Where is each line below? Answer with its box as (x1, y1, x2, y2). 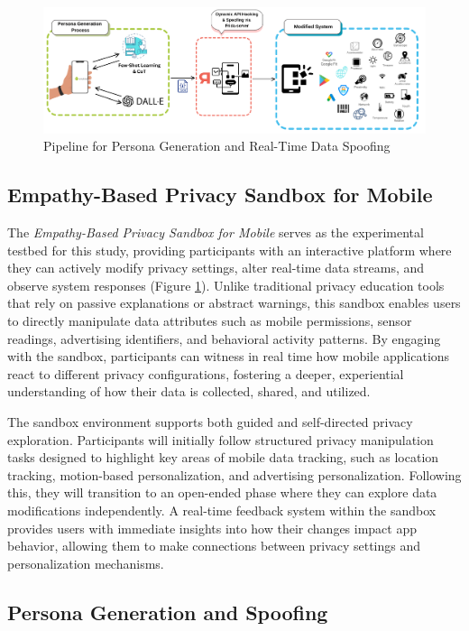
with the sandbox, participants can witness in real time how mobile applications (7, 347, 450, 366)
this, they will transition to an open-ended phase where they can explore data (7, 483, 437, 502)
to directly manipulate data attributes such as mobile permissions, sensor (7, 311, 412, 330)
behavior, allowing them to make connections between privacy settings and (7, 536, 421, 555)
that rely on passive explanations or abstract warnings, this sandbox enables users (7, 293, 461, 312)
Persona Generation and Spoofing (7, 598, 328, 626)
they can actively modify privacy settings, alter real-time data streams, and (7, 258, 425, 277)
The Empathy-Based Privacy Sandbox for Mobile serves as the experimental (7, 223, 424, 242)
